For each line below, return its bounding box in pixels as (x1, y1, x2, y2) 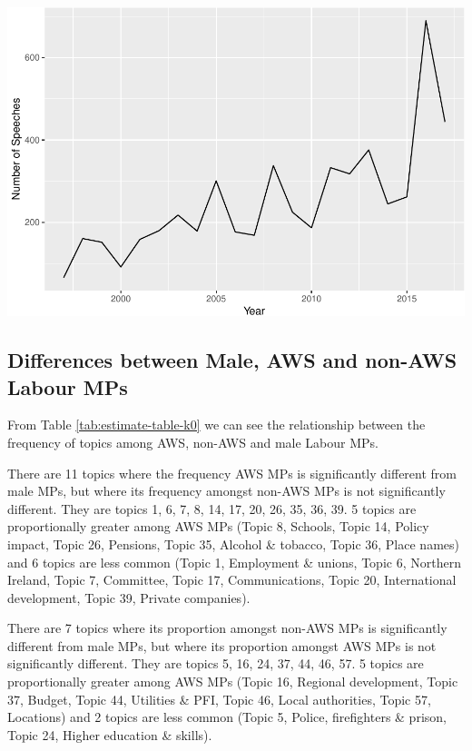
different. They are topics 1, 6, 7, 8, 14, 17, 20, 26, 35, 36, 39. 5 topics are (7, 499, 417, 518)
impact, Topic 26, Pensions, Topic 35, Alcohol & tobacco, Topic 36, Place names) (7, 534, 459, 553)
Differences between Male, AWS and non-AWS (7, 346, 457, 374)
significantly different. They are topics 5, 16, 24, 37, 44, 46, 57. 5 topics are (7, 654, 424, 673)
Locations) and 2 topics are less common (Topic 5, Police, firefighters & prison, (7, 707, 447, 726)
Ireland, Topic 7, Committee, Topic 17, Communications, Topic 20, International (7, 570, 457, 589)
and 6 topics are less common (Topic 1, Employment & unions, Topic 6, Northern (7, 552, 461, 571)
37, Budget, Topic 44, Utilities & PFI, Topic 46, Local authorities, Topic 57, (7, 689, 431, 708)
